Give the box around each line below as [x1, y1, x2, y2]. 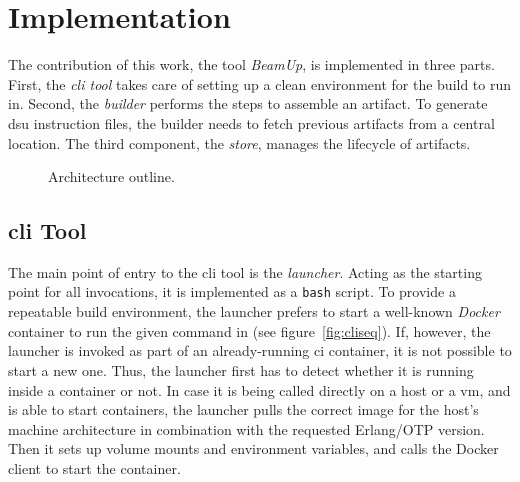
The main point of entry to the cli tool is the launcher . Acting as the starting [8, 261, 482, 282]
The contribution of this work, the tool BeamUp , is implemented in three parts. [8, 54, 495, 75]
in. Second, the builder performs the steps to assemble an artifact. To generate [8, 93, 488, 114]
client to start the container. [8, 457, 181, 478]
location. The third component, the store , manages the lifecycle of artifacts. [8, 132, 471, 153]
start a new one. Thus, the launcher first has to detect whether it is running [8, 359, 474, 380]
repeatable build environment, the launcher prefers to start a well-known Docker [8, 301, 500, 322]
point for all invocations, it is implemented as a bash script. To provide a [8, 281, 456, 302]
